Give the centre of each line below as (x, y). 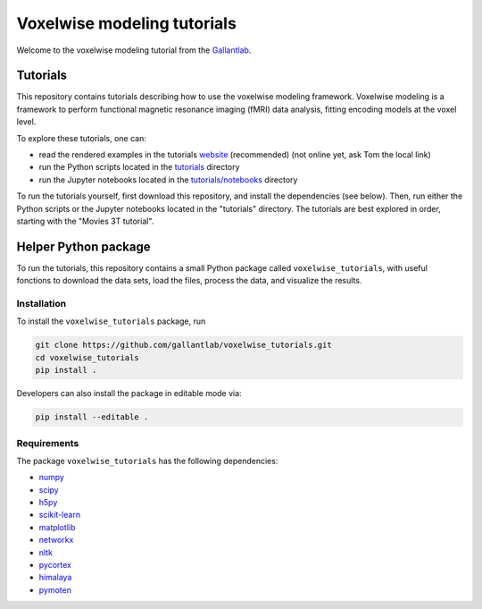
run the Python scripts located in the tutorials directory (139, 167)
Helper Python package (83, 246)
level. (26, 122)
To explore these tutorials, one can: (81, 138)
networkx (56, 540)
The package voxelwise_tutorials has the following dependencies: (147, 461)
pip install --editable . (92, 417)
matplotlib (57, 527)
